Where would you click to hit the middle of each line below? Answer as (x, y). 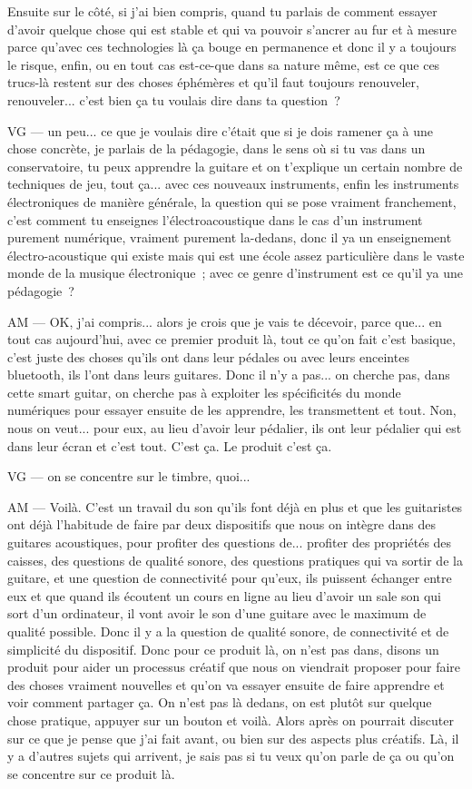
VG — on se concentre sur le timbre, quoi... (129, 476)
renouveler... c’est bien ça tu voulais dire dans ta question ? (174, 99)
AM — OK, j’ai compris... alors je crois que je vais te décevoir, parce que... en (225, 321)
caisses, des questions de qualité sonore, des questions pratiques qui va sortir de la (235, 560)
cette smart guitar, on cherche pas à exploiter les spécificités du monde (204, 392)
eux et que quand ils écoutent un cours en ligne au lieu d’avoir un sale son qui (224, 595)
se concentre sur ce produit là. (91, 773)
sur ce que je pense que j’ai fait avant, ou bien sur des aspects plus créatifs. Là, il (233, 738)
